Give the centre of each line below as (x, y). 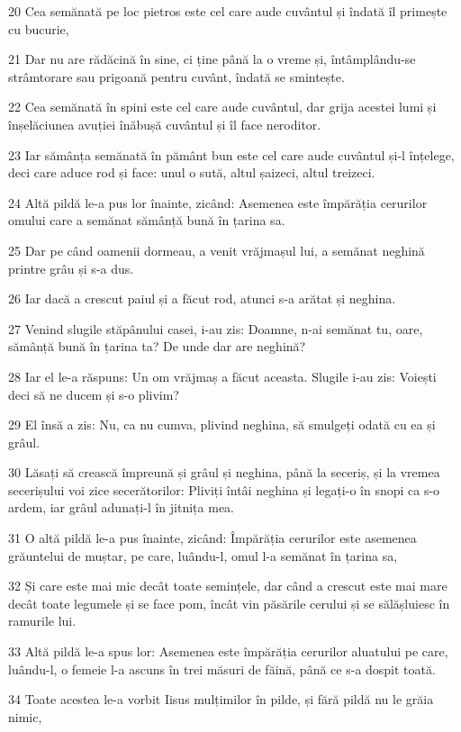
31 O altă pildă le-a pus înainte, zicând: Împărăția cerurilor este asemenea (212, 538)
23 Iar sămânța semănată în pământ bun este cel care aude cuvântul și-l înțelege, (231, 154)
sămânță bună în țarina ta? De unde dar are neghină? (157, 346)
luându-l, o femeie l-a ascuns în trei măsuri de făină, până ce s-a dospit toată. (222, 669)
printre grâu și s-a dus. (71, 268)
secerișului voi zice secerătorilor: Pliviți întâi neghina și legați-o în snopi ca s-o (224, 489)
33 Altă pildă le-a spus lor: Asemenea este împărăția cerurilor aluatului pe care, (228, 651)
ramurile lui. (42, 621)
